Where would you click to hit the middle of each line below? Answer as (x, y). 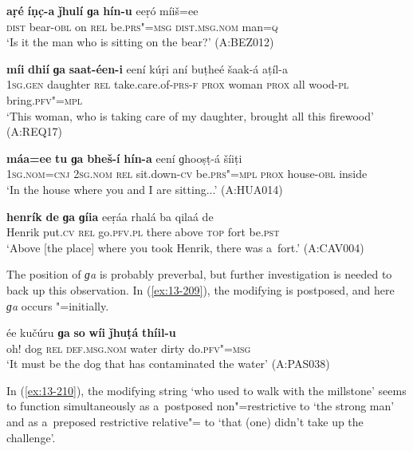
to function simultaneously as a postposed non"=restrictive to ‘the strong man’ (201, 406)
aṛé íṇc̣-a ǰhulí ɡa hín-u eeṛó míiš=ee (102, 10)
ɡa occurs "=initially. (58, 305)
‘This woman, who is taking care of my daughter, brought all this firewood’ (190, 115)
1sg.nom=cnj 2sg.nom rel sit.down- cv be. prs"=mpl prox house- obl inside (187, 174)
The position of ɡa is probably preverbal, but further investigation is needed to (199, 274)
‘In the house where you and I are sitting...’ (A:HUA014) (145, 189)
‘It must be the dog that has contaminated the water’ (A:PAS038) (168, 364)
